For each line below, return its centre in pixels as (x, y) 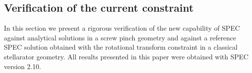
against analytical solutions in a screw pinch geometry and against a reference (120, 37)
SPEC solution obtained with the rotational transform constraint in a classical (121, 47)
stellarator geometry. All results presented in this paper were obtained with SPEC (126, 56)
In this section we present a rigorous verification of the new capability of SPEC (122, 28)
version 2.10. (23, 66)
